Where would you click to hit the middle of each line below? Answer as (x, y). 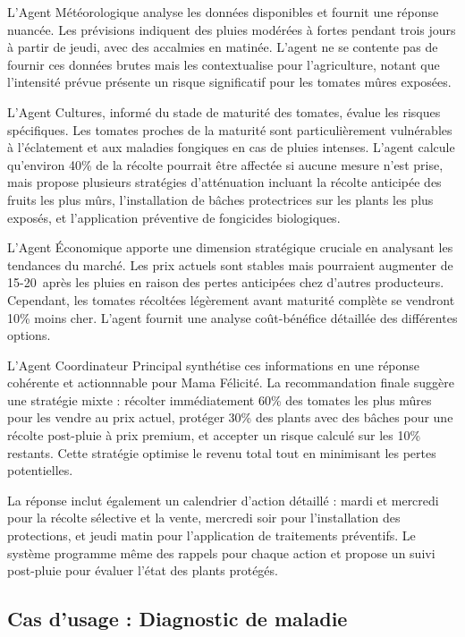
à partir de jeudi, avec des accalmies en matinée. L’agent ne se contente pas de (223, 47)
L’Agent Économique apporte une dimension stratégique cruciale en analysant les (230, 247)
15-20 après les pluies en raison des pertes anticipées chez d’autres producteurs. (226, 282)
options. (29, 335)
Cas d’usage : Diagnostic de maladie (178, 619)
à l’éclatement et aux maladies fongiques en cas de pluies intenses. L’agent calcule (231, 147)
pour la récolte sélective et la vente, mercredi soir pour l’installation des (204, 518)
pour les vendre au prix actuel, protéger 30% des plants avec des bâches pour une (230, 417)
